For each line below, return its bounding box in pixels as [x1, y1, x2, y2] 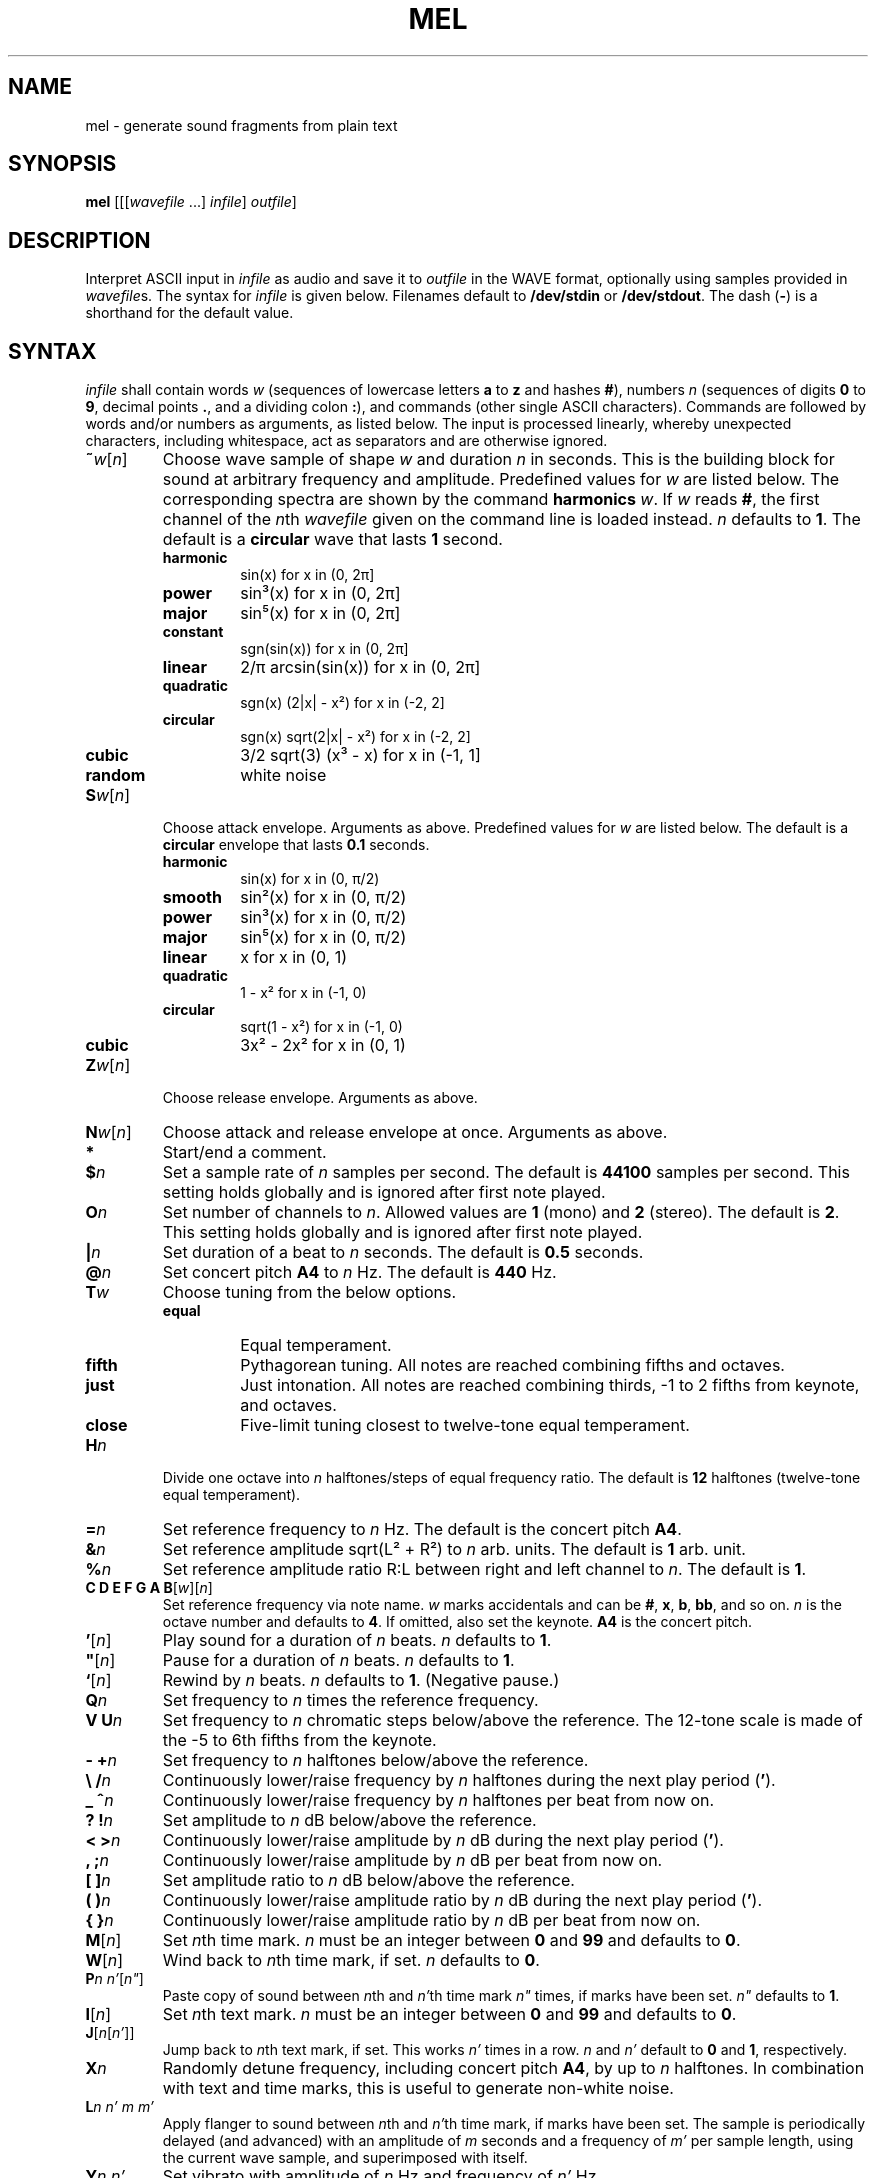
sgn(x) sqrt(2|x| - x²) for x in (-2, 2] [240, 728, 471, 746]
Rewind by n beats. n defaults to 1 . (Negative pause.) [162, 1670, 560, 1691]
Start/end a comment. [162, 1142, 327, 1163]
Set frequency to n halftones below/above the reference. [162, 1750, 589, 1771]
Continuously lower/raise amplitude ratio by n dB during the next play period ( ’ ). [162, 1890, 763, 1911]
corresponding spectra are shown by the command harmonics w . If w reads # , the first [162, 489, 820, 510]
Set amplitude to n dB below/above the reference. [162, 1810, 537, 1831]
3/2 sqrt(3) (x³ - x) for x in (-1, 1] [240, 745, 481, 766]
